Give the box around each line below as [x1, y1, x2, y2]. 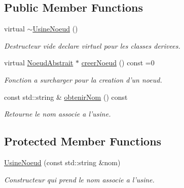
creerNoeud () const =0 [81, 57, 155, 68]
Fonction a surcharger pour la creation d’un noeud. [4, 74, 162, 85]
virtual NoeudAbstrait [4, 57, 73, 68]
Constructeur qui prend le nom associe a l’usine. [4, 174, 155, 184]
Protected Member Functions [4, 133, 162, 149]
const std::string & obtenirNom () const [4, 91, 128, 102]
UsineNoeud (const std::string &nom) [4, 157, 121, 167]
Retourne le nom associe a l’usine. [4, 108, 111, 119]
